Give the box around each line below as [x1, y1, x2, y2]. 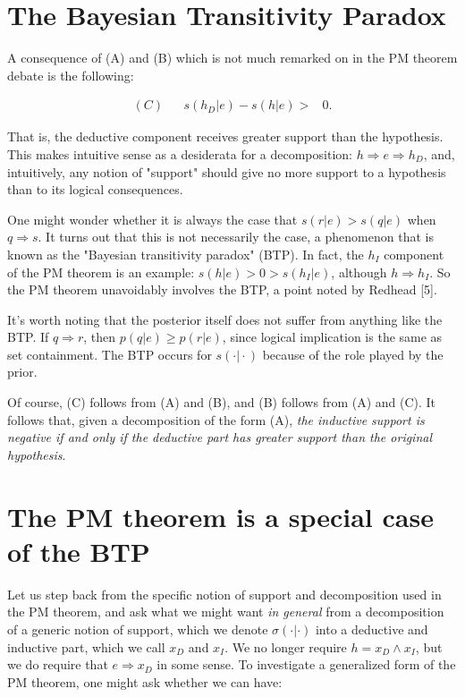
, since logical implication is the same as [222, 327, 443, 346]
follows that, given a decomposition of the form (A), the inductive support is [7, 410, 425, 429]
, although [331, 262, 387, 281]
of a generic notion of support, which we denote [7, 619, 268, 638]
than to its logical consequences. [7, 180, 183, 199]
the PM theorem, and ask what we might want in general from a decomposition [7, 602, 444, 621]
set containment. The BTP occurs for [7, 344, 212, 363]
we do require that [7, 655, 108, 674]
